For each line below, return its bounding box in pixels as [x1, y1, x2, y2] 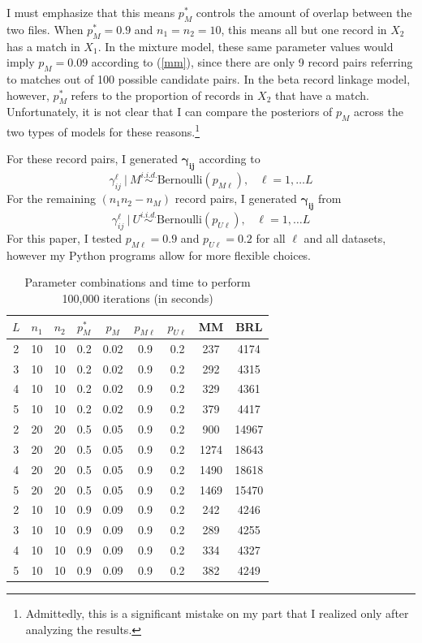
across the [354, 103, 403, 120]
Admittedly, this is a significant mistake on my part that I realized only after [25, 605, 409, 622]
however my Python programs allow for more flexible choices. [6, 246, 312, 263]
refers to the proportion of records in [71, 86, 254, 103]
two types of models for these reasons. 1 [6, 121, 200, 140]
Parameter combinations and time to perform [24, 274, 251, 291]
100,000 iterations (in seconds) [62, 290, 213, 307]
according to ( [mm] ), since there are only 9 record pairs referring [91, 54, 413, 71]
